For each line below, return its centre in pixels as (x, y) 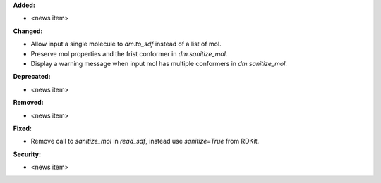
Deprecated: (32, 77)
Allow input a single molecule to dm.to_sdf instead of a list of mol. (126, 44)
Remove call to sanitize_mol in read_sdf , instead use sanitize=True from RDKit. (145, 141)
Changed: (28, 31)
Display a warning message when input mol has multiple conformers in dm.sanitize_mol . (159, 63)
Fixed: (22, 128)
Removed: (28, 103)
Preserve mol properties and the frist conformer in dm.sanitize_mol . (129, 53)
